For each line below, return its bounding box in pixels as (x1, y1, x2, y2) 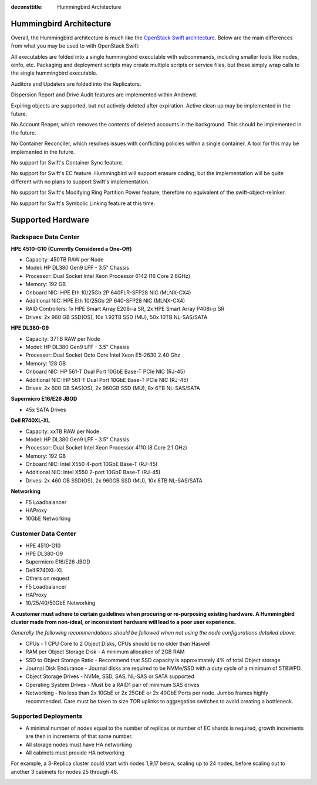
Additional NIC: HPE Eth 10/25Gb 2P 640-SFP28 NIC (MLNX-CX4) (25, 297, 186, 304)
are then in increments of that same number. (25, 733, 133, 740)
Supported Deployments (11, 712, 83, 720)
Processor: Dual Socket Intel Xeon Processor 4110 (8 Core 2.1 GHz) (25, 444, 187, 451)
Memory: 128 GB (25, 360, 66, 367)
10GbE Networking (25, 515, 71, 522)
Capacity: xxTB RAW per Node (25, 428, 100, 435)
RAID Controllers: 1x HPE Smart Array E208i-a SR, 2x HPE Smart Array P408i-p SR (25, 306, 225, 313)
